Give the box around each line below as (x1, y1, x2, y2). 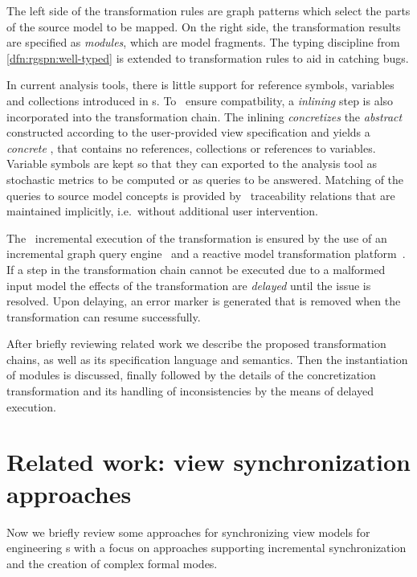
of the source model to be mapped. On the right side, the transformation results (6, 18, 401, 35)
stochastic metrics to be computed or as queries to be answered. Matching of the (6, 170, 404, 187)
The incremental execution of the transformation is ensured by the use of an (6, 229, 387, 246)
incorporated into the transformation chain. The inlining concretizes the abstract (6, 108, 403, 125)
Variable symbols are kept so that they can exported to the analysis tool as (6, 155, 378, 172)
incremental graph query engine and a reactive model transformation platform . (6, 245, 406, 262)
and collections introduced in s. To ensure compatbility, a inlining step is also (6, 92, 394, 108)
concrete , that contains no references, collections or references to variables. (6, 139, 376, 156)
